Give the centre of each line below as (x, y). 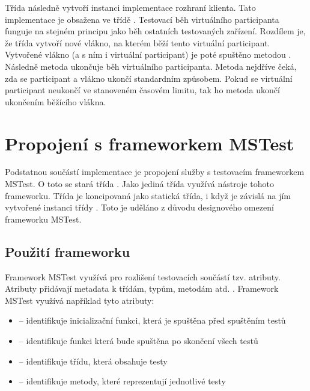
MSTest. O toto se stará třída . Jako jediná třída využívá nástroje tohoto (139, 184)
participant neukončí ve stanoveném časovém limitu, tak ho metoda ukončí (142, 90)
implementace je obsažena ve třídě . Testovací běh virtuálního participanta (142, 19)
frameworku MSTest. (43, 219)
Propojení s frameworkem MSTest (150, 143)
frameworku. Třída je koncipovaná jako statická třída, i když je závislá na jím (148, 195)
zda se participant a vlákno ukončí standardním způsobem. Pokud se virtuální (149, 78)
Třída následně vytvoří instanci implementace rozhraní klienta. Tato (130, 7)
